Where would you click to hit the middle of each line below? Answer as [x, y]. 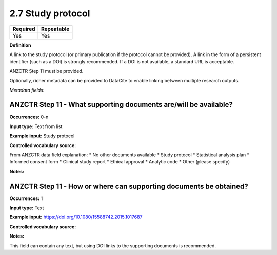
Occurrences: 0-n [29, 117]
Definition [20, 45]
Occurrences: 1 [26, 198]
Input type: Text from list [36, 126]
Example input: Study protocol [42, 136]
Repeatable [55, 29]
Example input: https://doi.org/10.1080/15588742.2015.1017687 [76, 217]
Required [24, 29]
